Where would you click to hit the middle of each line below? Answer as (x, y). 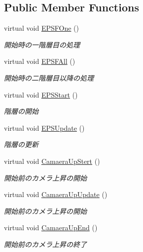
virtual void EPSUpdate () (44, 127)
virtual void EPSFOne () (41, 28)
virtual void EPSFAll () (40, 61)
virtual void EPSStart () (41, 94)
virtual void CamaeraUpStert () (52, 161)
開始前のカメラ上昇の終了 (45, 244)
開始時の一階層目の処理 (42, 44)
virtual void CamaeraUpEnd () (51, 227)
